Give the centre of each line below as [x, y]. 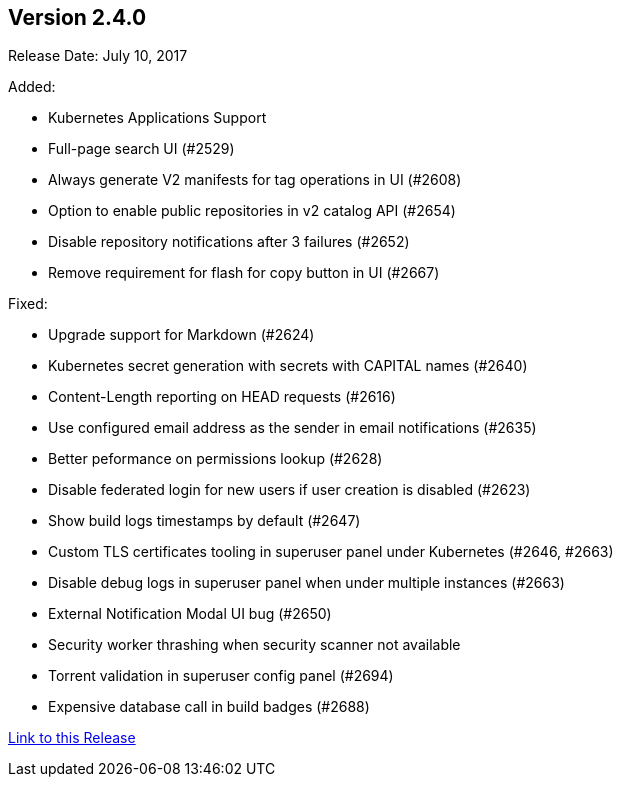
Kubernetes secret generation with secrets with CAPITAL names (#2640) [288, 366]
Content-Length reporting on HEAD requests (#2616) [222, 397]
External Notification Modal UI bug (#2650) [190, 614]
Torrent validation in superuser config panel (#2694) [221, 676]
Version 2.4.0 [77, 17]
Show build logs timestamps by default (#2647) [204, 521]
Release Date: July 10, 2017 [98, 56]
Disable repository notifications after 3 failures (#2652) [229, 242]
